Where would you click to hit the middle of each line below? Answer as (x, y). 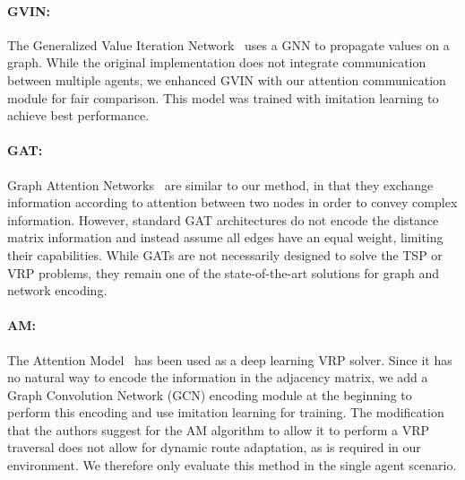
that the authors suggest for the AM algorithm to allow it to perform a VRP (218, 429)
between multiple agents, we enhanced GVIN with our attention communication (227, 79)
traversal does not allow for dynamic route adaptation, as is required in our (214, 447)
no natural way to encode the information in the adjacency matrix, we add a (218, 377)
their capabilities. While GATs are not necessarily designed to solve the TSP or (225, 254)
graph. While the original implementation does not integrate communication (217, 62)
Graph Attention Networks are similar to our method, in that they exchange (220, 184)
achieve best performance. (78, 115)
